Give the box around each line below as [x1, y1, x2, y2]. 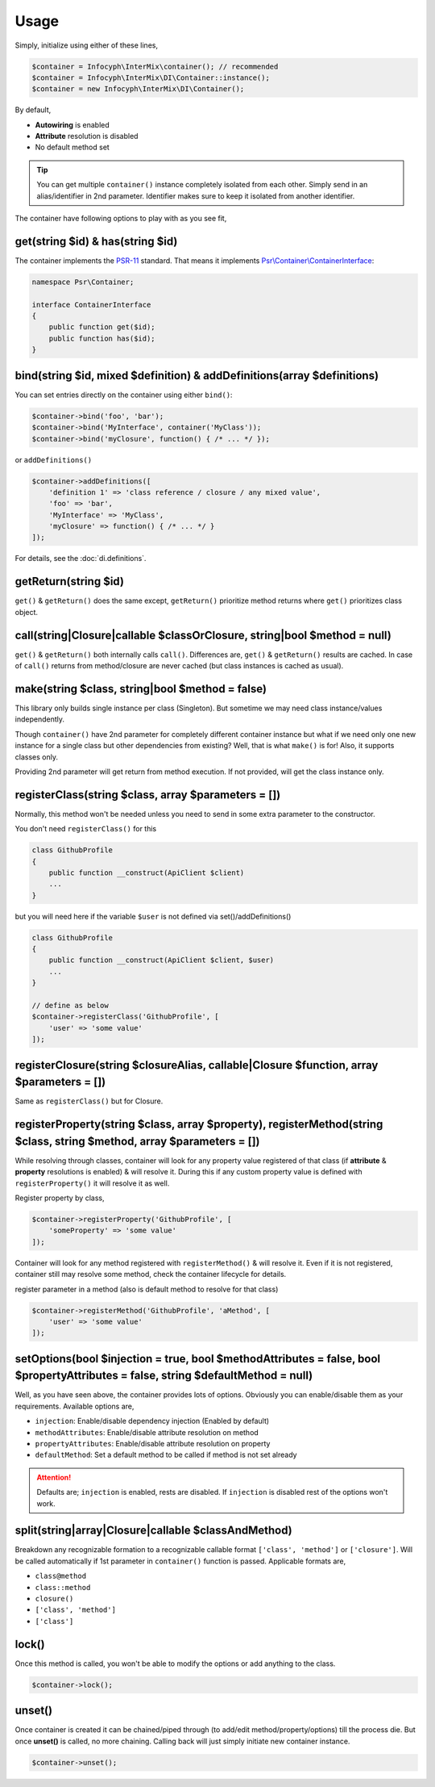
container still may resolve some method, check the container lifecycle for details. [14, 1270, 287, 1279]
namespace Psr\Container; [31, 277, 135, 287]
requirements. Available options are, [14, 1401, 135, 1411]
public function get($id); [48, 323, 156, 332]
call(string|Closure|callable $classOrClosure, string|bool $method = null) [14, 628, 392, 642]
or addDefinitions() [14, 454, 93, 464]
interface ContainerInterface [31, 299, 151, 309]
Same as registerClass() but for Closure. [14, 1096, 164, 1106]
